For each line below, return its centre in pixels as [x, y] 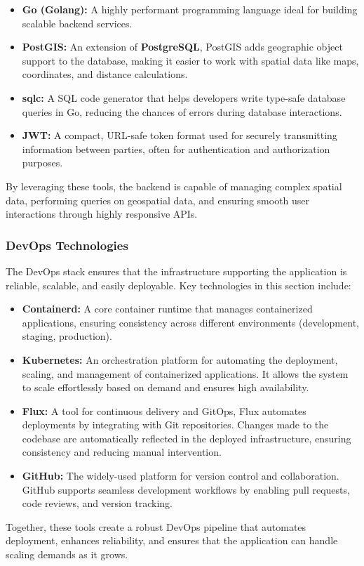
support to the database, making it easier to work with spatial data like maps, [190, 60]
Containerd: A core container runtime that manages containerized [167, 309]
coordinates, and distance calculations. [105, 74]
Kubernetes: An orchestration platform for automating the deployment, [180, 359]
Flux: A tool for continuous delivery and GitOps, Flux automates [164, 410]
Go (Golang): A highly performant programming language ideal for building [190, 9]
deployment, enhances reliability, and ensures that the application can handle [172, 540]
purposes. [42, 163]
